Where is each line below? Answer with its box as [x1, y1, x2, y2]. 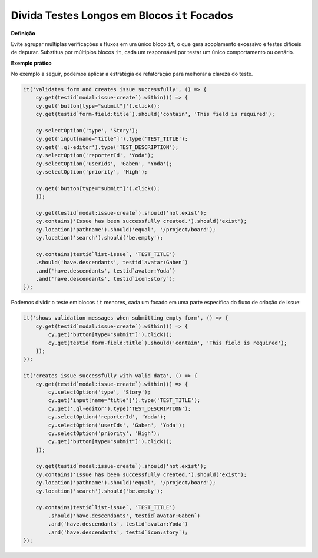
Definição [11, 29, 35, 36]
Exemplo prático [11, 59, 52, 67]
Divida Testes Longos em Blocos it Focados [11, 9, 233, 22]
